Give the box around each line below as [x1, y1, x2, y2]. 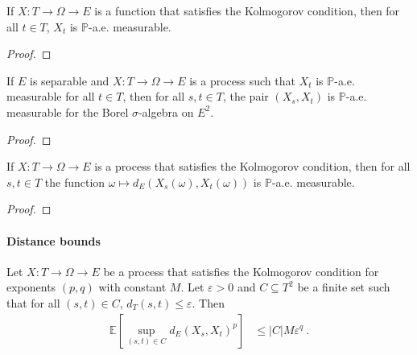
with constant [98, 279, 167, 295]
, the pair [222, 88, 269, 105]
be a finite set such [297, 279, 390, 295]
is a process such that [189, 72, 295, 89]
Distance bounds [6, 232, 101, 249]
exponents [6, 279, 56, 295]
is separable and [30, 72, 109, 89]
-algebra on [138, 103, 194, 120]
